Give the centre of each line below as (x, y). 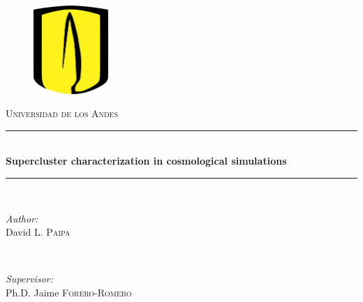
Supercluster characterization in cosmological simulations (146, 161)
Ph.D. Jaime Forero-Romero (69, 293)
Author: (22, 218)
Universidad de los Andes (62, 113)
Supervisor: (29, 279)
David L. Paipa (38, 232)
